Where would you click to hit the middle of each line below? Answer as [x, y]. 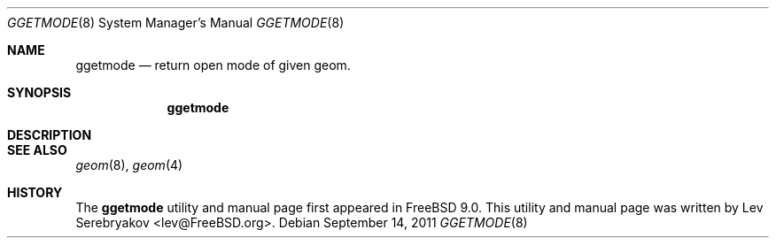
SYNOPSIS [39, 92]
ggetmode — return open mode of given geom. [213, 65]
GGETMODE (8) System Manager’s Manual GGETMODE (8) [176, 23]
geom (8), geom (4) [129, 165]
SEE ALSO [37, 150]
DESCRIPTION [50, 135]
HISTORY [35, 192]
